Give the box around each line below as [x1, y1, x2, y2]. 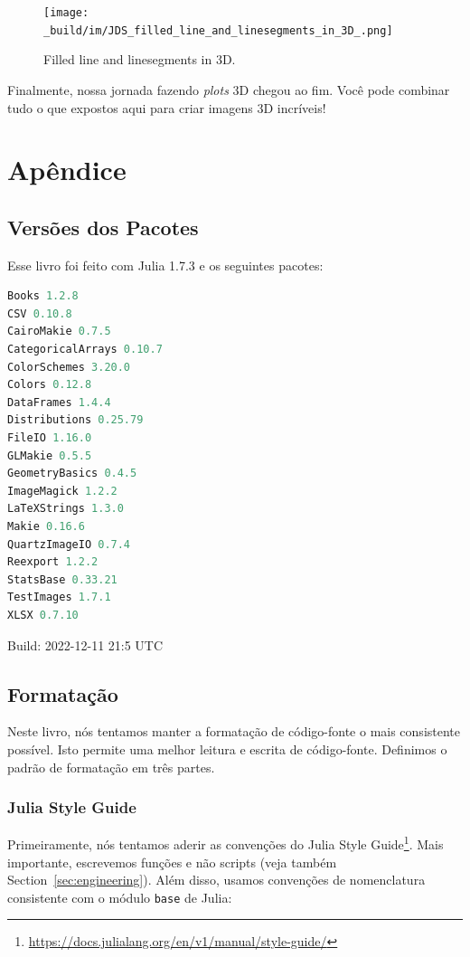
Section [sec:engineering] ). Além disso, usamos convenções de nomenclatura [7, 870, 426, 889]
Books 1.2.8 [7, 289, 79, 303]
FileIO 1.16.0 [7, 431, 92, 445]
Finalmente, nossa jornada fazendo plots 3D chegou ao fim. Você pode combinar [7, 80, 450, 99]
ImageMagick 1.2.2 [7, 484, 117, 497]
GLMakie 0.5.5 [7, 449, 92, 462]
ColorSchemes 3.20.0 [7, 360, 131, 374]
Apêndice [7, 151, 127, 188]
